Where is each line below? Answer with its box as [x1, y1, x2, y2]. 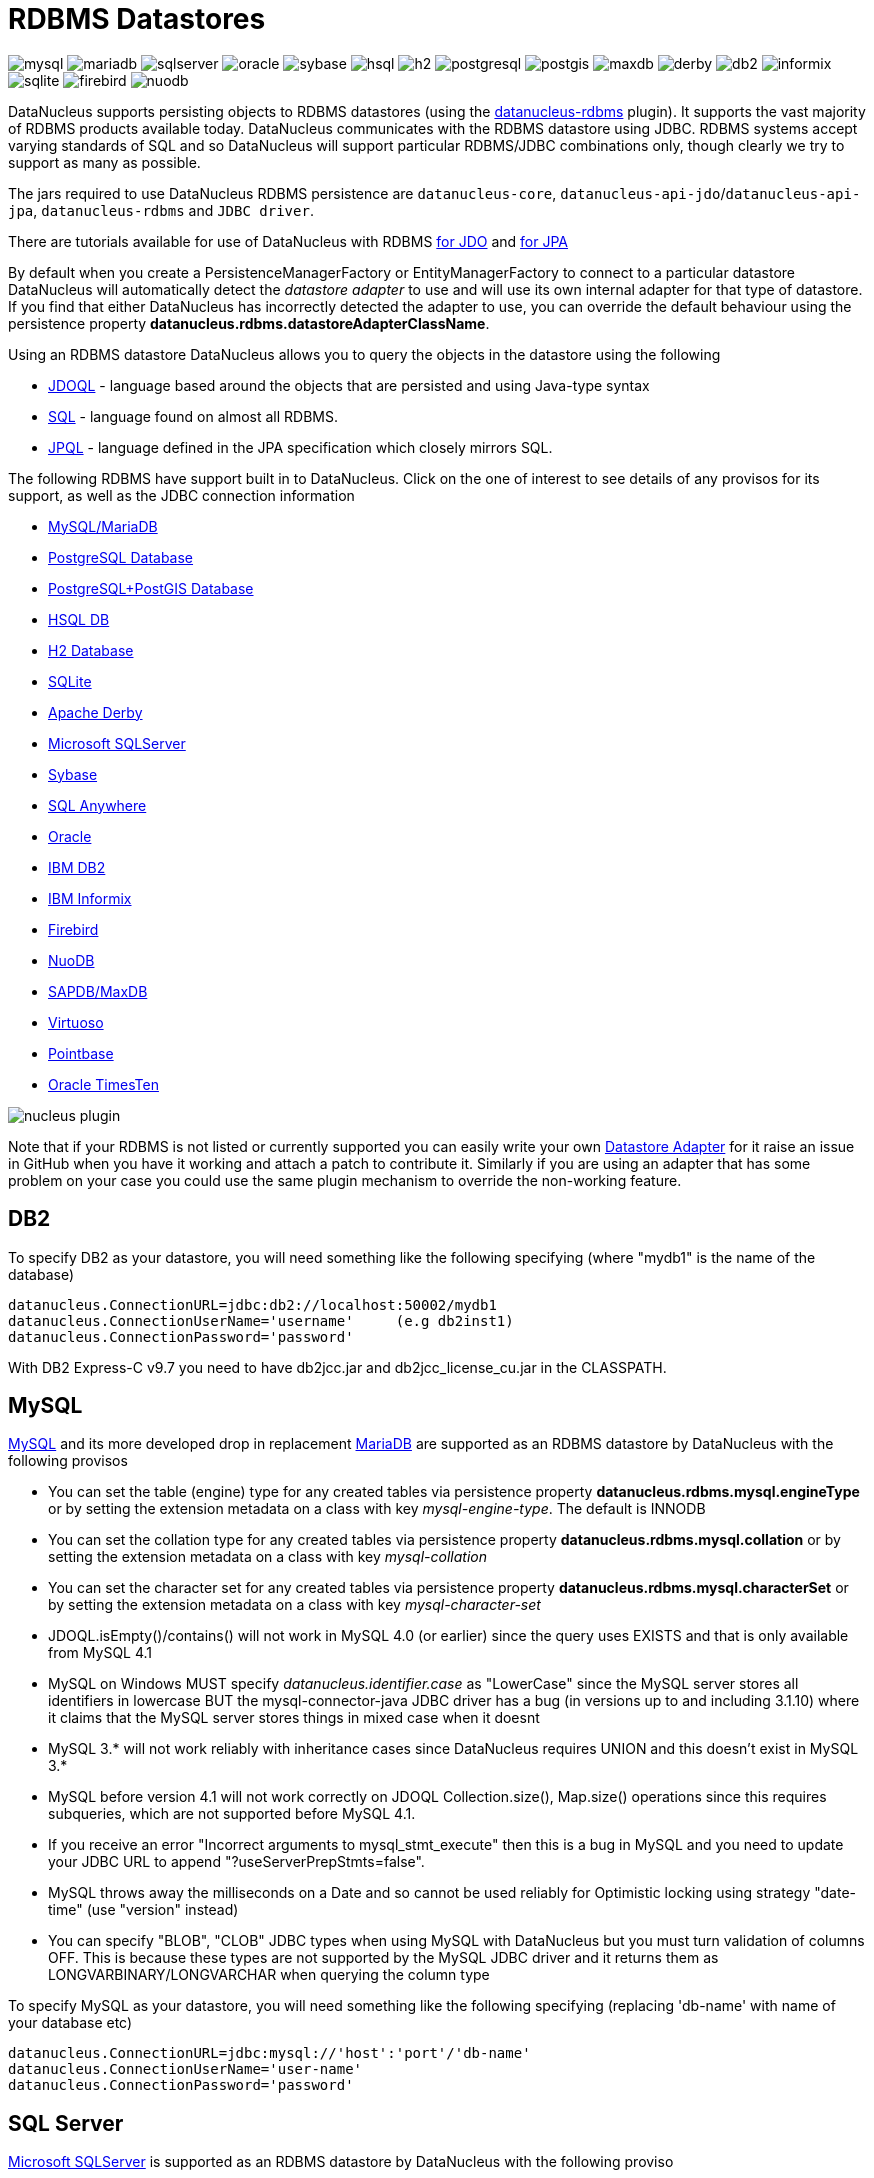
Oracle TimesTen [48, 1075, 159, 1093]
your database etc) [8, 2014, 133, 2032]
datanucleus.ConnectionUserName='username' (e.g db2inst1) [8, 1312, 514, 1329]
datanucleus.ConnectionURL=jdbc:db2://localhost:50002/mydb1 [8, 1296, 497, 1313]
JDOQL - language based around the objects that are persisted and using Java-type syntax [48, 376, 650, 394]
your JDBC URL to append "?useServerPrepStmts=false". [48, 1853, 425, 1871]
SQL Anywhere [48, 796, 147, 814]
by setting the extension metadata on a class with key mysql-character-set [48, 1596, 541, 1614]
